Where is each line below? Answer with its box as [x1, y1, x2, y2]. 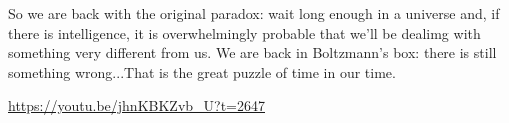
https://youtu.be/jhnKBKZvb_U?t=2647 [8, 95, 265, 116]
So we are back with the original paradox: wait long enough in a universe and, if [8, 3, 500, 23]
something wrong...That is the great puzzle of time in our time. [8, 61, 396, 82]
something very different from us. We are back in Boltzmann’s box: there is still [8, 42, 497, 63]
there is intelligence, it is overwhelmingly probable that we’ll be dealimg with [8, 22, 481, 43]
